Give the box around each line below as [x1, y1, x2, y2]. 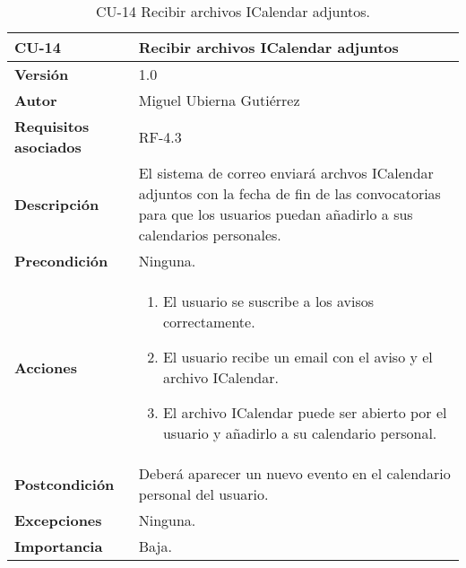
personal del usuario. [138, 484, 269, 504]
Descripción [14, 193, 99, 214]
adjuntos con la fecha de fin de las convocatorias [138, 183, 441, 204]
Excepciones [14, 510, 102, 530]
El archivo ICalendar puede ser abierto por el [162, 402, 447, 423]
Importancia [14, 536, 103, 556]
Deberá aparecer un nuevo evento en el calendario [138, 463, 451, 484]
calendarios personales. [138, 224, 281, 245]
